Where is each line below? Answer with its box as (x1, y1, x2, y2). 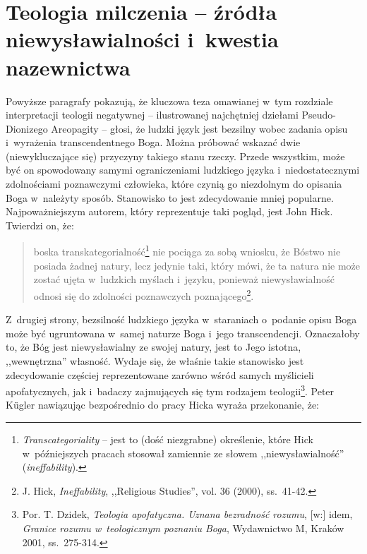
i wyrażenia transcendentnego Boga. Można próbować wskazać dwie (6, 135, 301, 150)
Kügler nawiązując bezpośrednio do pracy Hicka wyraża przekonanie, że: (6, 397, 319, 412)
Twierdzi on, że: (6, 217, 74, 232)
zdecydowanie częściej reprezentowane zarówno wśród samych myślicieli (6, 367, 314, 382)
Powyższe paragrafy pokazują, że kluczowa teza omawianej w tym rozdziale (6, 93, 333, 108)
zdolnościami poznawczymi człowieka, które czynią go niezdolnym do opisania (6, 176, 342, 191)
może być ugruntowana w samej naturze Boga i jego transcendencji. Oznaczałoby (6, 325, 360, 340)
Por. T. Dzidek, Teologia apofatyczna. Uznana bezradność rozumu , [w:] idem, (22, 507, 353, 522)
